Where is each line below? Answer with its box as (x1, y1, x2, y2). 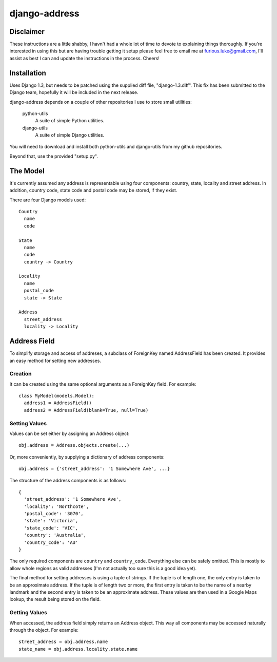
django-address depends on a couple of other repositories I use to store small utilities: (9, 99, 192, 105)
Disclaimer (9, 27, 45, 36)
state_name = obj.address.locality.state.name (18, 646, 138, 652)
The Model (9, 166, 45, 175)
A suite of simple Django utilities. (35, 132, 105, 138)
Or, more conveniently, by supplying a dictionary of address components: (9, 453, 165, 460)
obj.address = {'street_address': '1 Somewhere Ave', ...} (18, 466, 170, 472)
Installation (9, 68, 46, 77)
